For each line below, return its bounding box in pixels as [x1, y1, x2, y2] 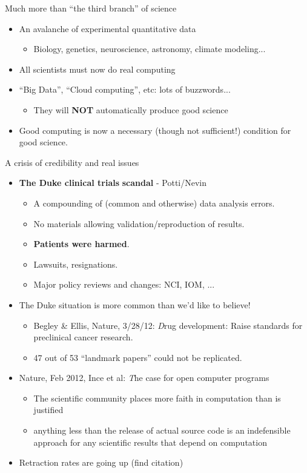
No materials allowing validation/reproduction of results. [33, 217, 245, 230]
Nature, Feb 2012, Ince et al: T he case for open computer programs [19, 371, 269, 384]
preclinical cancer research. [33, 331, 133, 343]
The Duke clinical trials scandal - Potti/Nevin [19, 176, 207, 189]
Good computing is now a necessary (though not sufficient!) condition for [19, 124, 291, 136]
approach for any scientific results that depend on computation [33, 435, 267, 448]
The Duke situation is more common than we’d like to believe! [19, 298, 251, 311]
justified [33, 403, 64, 416]
